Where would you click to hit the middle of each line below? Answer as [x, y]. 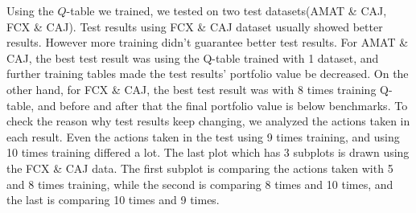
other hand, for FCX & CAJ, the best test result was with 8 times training [192, 89]
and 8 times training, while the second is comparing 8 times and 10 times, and [200, 184]
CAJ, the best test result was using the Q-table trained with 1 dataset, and [193, 57]
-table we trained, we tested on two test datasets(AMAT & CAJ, [227, 10]
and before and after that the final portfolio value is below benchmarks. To [222, 105]
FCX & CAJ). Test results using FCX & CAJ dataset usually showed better [195, 26]
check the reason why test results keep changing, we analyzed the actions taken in [208, 121]
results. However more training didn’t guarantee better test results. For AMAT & [208, 42]
